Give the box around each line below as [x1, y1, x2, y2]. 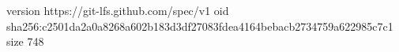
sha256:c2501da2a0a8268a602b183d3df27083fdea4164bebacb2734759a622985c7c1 [6, 17, 393, 34]
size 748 [6, 33, 44, 50]
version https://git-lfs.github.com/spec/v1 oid [6, 2, 229, 18]
